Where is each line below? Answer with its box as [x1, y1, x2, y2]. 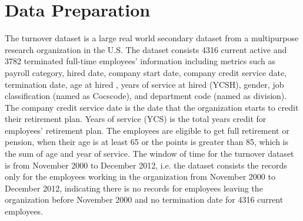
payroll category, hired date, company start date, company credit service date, [5, 66, 287, 78]
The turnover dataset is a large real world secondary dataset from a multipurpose [5, 32, 299, 44]
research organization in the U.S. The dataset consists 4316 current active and [5, 43, 287, 55]
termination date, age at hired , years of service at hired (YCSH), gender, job [5, 78, 284, 90]
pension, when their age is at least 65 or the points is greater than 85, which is [5, 136, 289, 148]
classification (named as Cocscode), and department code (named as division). [5, 90, 287, 102]
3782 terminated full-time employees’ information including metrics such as [5, 55, 276, 67]
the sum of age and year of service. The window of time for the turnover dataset [5, 147, 294, 160]
